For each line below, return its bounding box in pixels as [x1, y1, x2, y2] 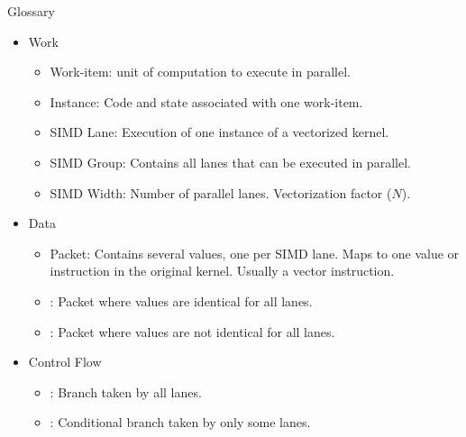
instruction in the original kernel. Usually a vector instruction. [50, 261, 395, 280]
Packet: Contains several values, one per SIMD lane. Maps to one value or [50, 243, 460, 262]
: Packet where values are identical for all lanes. [50, 291, 313, 310]
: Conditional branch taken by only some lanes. [50, 413, 311, 432]
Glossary [7, 2, 55, 20]
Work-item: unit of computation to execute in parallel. [50, 62, 351, 81]
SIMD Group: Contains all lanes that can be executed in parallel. [50, 152, 411, 171]
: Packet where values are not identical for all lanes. [50, 322, 335, 341]
